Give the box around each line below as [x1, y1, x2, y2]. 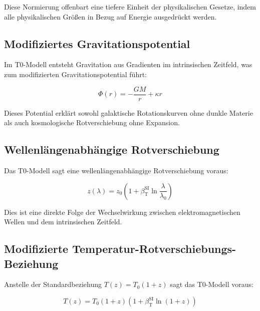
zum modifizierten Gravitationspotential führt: [4, 69, 147, 79]
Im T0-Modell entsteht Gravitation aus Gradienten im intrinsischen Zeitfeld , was [4, 59, 252, 70]
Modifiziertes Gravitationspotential [4, 36, 190, 51]
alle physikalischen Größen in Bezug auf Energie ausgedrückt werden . [4, 11, 217, 22]
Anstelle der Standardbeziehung [4, 279, 102, 289]
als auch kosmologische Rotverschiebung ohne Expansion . [4, 117, 180, 128]
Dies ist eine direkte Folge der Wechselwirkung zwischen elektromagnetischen [4, 206, 240, 217]
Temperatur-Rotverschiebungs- [72, 241, 236, 256]
